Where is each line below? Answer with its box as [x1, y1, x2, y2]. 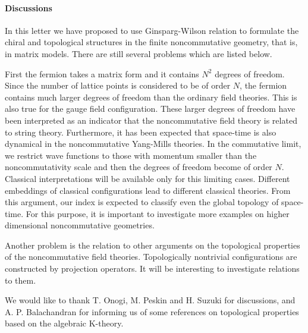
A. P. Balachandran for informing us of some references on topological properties [5, 305, 299, 318]
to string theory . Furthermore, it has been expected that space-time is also [5, 125, 276, 138]
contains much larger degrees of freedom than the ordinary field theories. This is [5, 90, 297, 103]
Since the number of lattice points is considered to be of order [5, 79, 231, 92]
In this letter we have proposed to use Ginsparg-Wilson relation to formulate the [5, 24, 299, 36]
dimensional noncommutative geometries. [5, 219, 155, 231]
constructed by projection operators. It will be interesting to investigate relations [5, 262, 300, 275]
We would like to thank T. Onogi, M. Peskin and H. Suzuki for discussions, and [5, 294, 296, 306]
